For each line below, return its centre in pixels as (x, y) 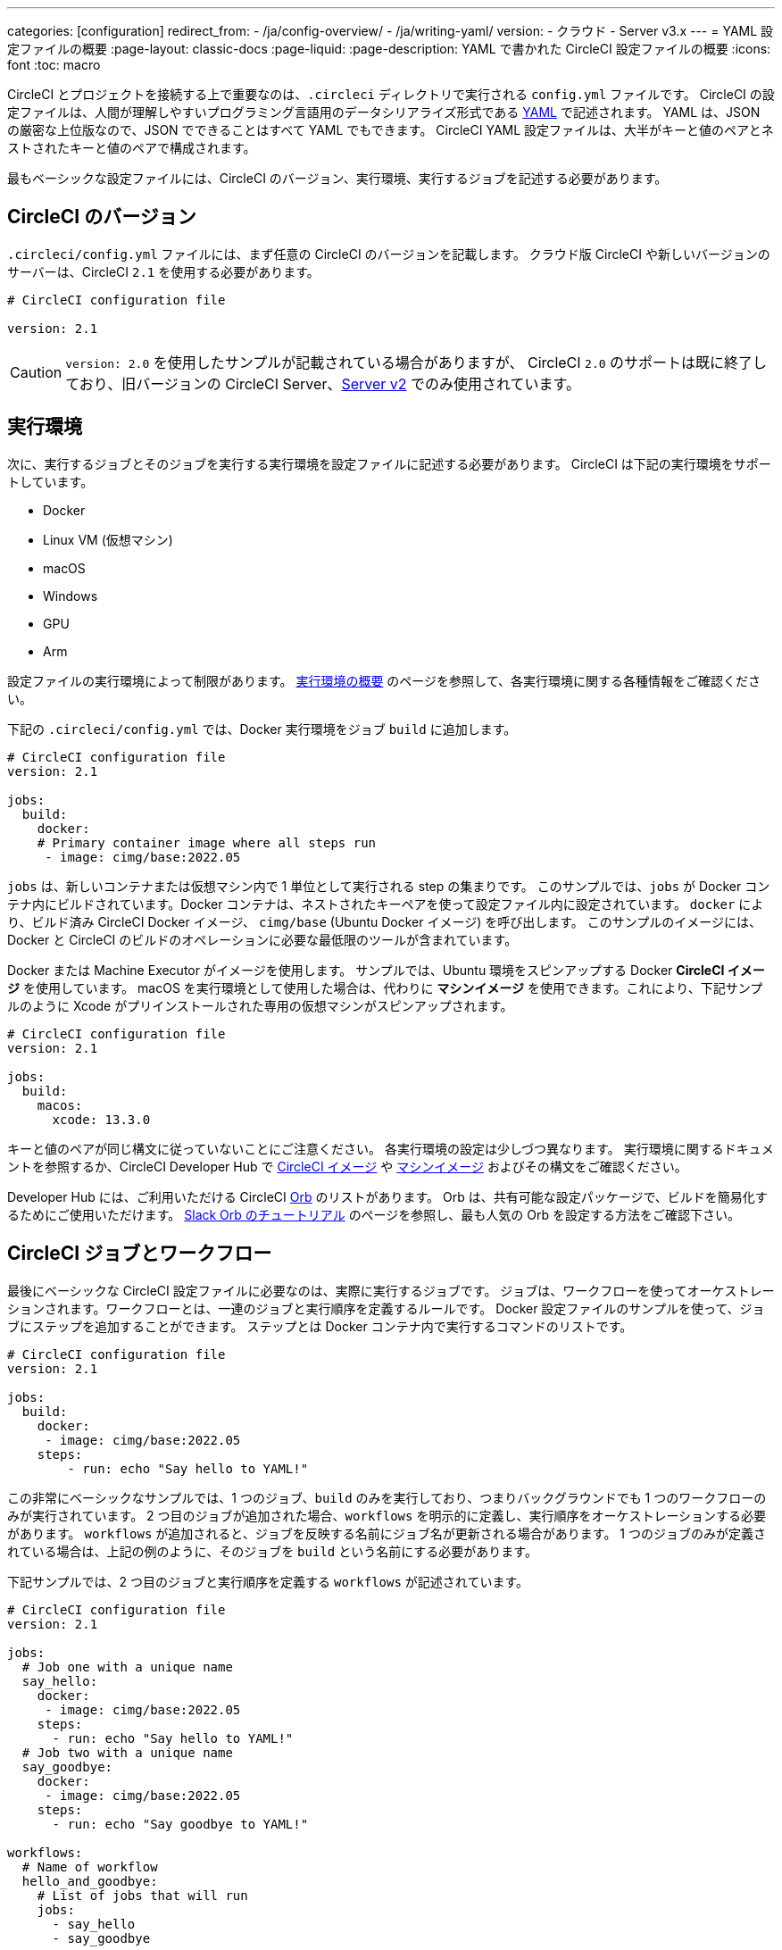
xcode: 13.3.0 (101, 1119)
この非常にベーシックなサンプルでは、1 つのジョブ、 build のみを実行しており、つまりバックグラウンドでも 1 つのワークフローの (387, 1497)
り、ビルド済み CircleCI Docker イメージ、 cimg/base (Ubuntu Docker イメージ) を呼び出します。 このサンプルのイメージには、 (385, 921)
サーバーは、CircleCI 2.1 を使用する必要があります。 (163, 271)
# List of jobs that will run (142, 1895)
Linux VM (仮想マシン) (108, 539)
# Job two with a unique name (127, 1752)
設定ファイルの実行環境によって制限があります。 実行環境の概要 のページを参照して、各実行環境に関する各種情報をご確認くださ (384, 680)
